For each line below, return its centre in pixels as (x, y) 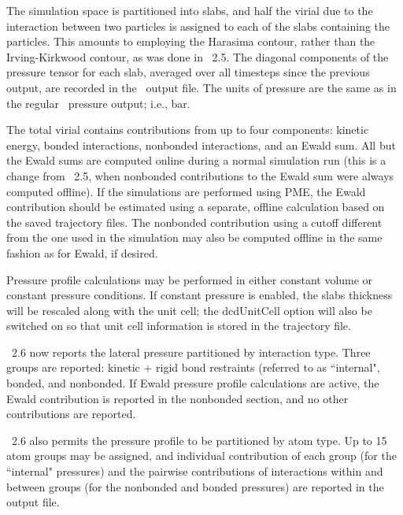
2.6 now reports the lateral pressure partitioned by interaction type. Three (191, 352)
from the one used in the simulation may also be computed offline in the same (194, 237)
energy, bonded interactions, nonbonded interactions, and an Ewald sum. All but (201, 144)
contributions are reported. (71, 414)
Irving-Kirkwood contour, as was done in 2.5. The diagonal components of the (198, 56)
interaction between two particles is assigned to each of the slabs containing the (198, 26)
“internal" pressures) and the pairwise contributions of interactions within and (195, 471)
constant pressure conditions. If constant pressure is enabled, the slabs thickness (200, 295)
